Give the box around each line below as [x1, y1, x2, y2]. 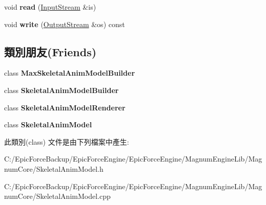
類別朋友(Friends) [4, 43, 97, 59]
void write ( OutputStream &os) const [4, 18, 125, 29]
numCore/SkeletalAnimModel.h [4, 163, 104, 174]
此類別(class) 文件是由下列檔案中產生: [4, 136, 129, 147]
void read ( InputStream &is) [4, 2, 96, 12]
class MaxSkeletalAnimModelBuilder [4, 67, 135, 78]
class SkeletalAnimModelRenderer [4, 102, 126, 112]
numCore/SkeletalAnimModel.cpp [4, 191, 111, 201]
